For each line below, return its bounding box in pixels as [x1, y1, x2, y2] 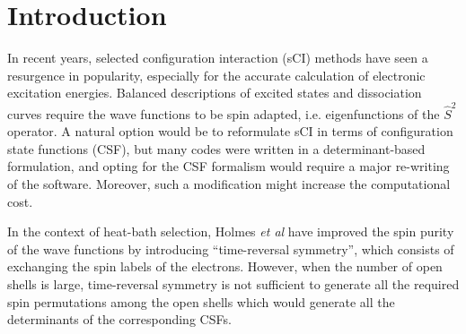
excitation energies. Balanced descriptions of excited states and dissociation [7, 83, 422, 102]
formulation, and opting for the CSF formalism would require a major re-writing [7, 157, 450, 176]
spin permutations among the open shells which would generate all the [7, 292, 395, 311]
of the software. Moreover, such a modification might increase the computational [7, 175, 451, 193]
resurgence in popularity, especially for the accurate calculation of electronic [7, 65, 426, 84]
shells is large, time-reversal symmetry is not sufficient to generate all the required [7, 274, 460, 293]
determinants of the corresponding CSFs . [7, 310, 232, 329]
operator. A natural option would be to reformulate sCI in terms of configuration [7, 122, 453, 141]
